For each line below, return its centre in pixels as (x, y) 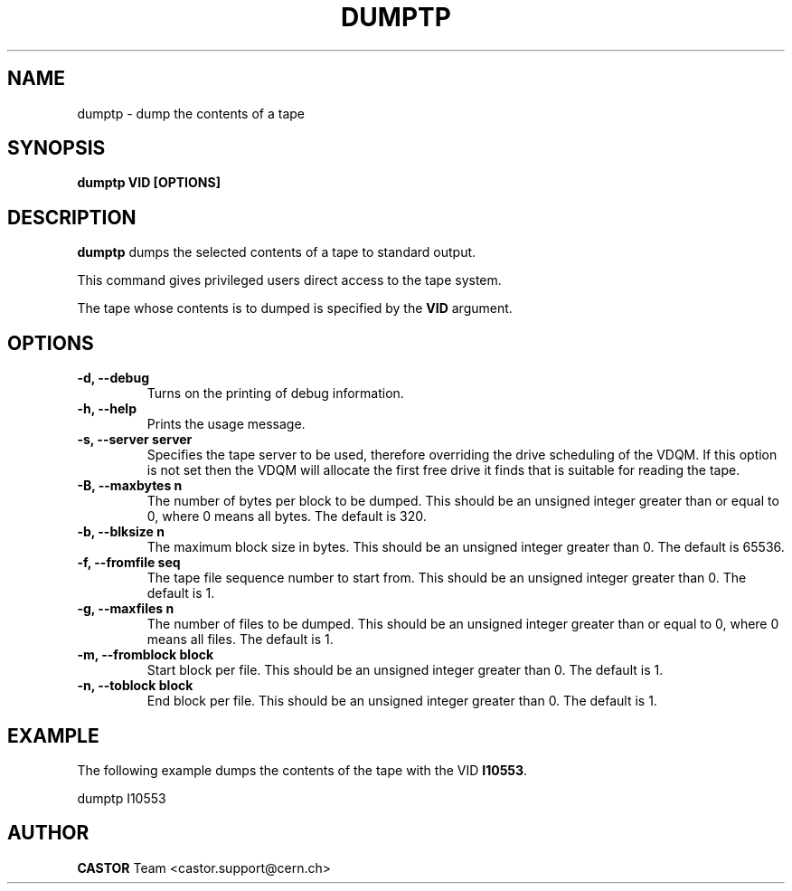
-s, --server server (135, 440)
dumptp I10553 (122, 798)
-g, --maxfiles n (126, 609)
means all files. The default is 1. (240, 640)
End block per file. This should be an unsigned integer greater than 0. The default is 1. (402, 701)
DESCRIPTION (72, 217)
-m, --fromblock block (146, 655)
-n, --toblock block (135, 686)
